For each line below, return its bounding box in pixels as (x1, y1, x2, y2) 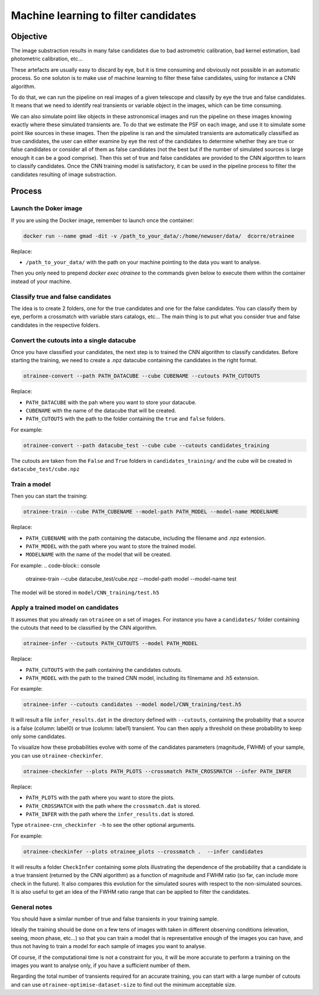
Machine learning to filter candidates (11, 9, 197, 22)
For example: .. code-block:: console (11, 562, 100, 569)
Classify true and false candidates (11, 292, 112, 301)
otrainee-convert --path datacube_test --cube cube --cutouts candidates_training (23, 442, 270, 449)
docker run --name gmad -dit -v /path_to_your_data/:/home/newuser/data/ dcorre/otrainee (23, 233, 295, 239)
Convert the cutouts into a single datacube (11, 336, 136, 344)
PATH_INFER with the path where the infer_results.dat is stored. (25, 810, 195, 817)
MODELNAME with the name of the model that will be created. (25, 551, 171, 558)
